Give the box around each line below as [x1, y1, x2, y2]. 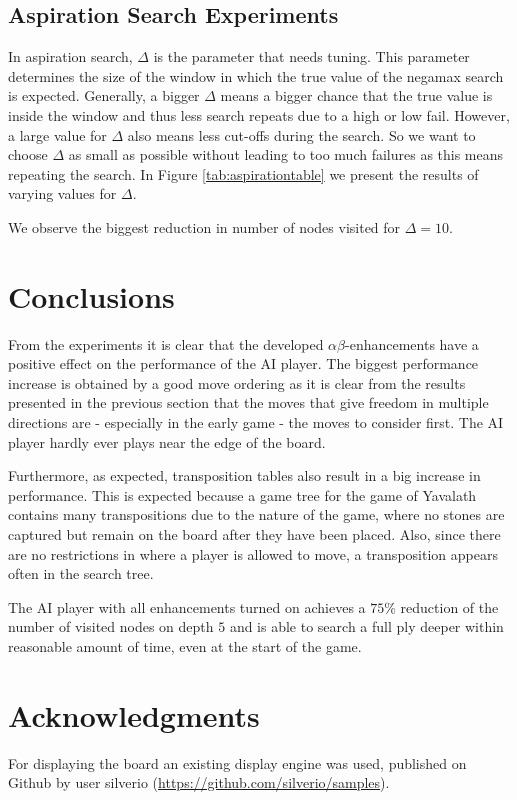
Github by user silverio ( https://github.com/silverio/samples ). [8, 772, 390, 793]
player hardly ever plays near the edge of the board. [8, 431, 326, 452]
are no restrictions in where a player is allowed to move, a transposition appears [8, 543, 498, 564]
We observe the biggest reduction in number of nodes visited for [8, 216, 401, 237]
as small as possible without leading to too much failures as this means [68, 144, 504, 165]
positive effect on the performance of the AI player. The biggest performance [8, 353, 479, 374]
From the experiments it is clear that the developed [8, 333, 324, 354]
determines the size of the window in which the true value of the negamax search [8, 65, 504, 86]
